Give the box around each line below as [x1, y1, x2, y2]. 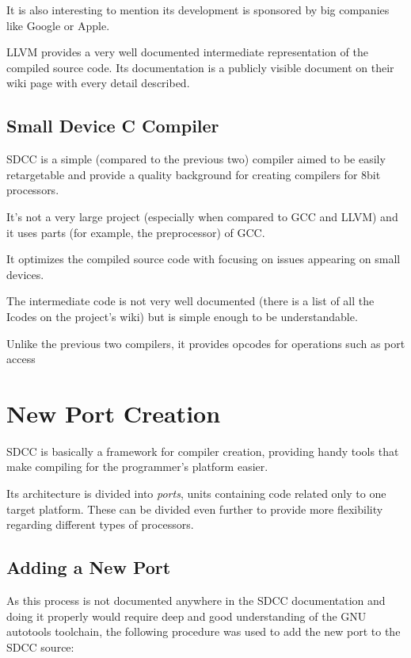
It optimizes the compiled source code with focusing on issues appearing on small [6, 251, 401, 267]
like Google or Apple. [6, 17, 110, 33]
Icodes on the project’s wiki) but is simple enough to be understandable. [6, 308, 358, 324]
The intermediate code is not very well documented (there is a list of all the [6, 293, 375, 309]
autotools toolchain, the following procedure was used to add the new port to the [6, 623, 401, 640]
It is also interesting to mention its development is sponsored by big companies [6, 2, 390, 17]
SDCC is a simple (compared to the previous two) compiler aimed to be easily [6, 151, 386, 167]
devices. [6, 266, 44, 282]
